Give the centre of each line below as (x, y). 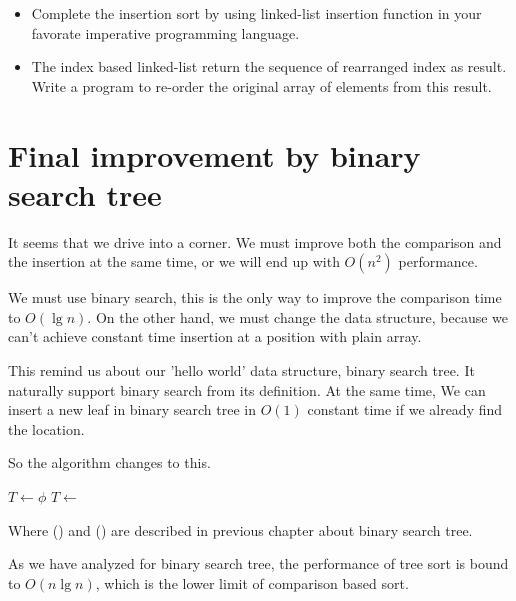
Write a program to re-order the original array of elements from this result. (261, 85)
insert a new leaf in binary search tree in (132, 409)
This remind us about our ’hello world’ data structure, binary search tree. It (241, 370)
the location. (46, 428)
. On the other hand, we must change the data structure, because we (298, 316)
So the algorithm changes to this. (109, 462)
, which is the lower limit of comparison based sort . (252, 582)
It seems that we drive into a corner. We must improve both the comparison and (255, 241)
